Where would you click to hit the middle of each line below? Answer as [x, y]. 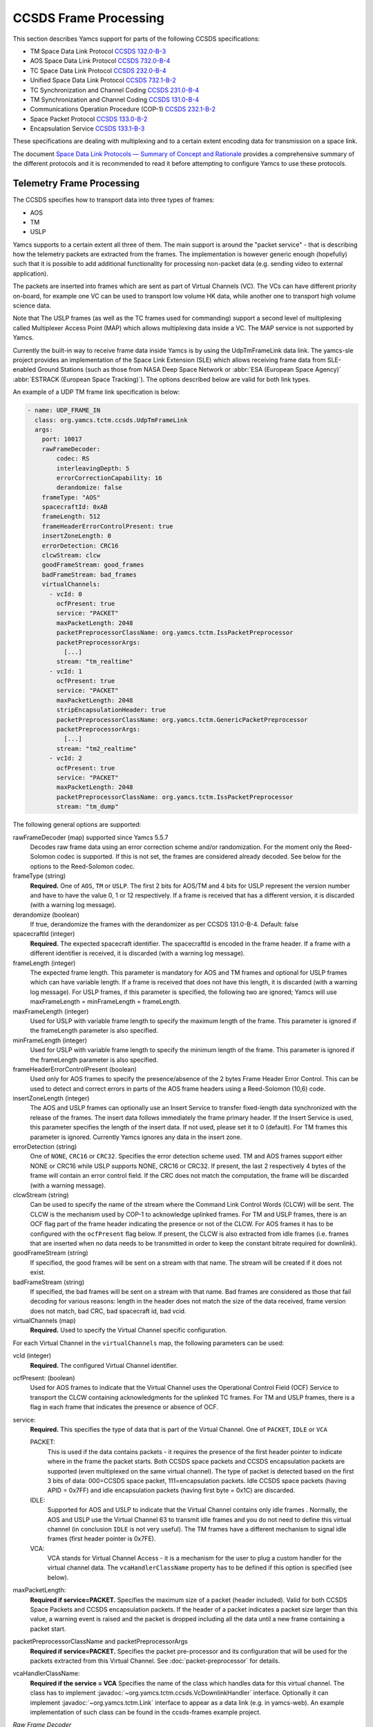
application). [30, 274]
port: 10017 [62, 439]
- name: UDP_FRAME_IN [64, 410]
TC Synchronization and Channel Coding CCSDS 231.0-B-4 [115, 90]
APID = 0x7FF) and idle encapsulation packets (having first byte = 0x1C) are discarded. [171, 1490]
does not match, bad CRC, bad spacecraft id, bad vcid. [108, 1311]
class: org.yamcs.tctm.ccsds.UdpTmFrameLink [111, 420]
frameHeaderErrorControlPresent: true [107, 526]
